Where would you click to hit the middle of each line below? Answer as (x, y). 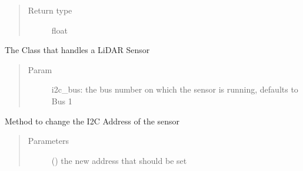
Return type (50, 10)
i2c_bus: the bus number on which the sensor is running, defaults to (175, 89)
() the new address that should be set (119, 160)
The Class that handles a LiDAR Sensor (77, 50)
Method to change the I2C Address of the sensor (92, 121)
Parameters (48, 141)
